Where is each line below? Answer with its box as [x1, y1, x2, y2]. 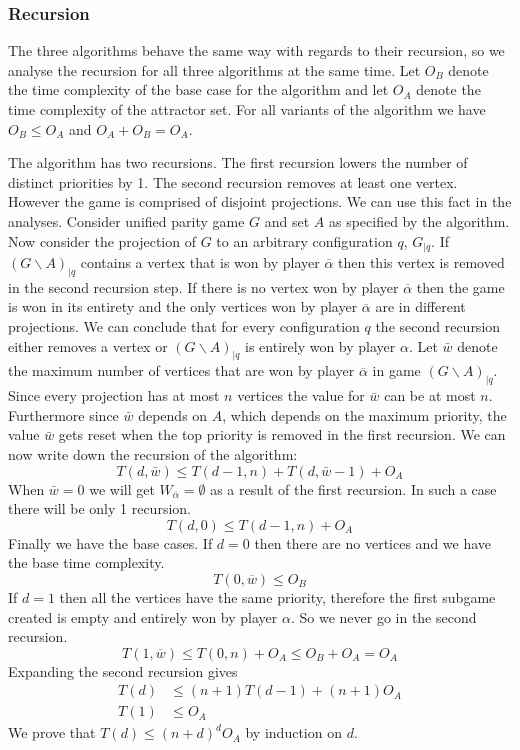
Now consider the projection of [8, 230, 196, 251]
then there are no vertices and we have [254, 532, 492, 553]
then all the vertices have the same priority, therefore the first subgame [59, 586, 496, 607]
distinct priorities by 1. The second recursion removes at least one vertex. [8, 171, 458, 192]
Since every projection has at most [8, 385, 220, 406]
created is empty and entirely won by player [8, 606, 278, 627]
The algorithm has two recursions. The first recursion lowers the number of [8, 152, 468, 173]
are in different [375, 296, 466, 317]
